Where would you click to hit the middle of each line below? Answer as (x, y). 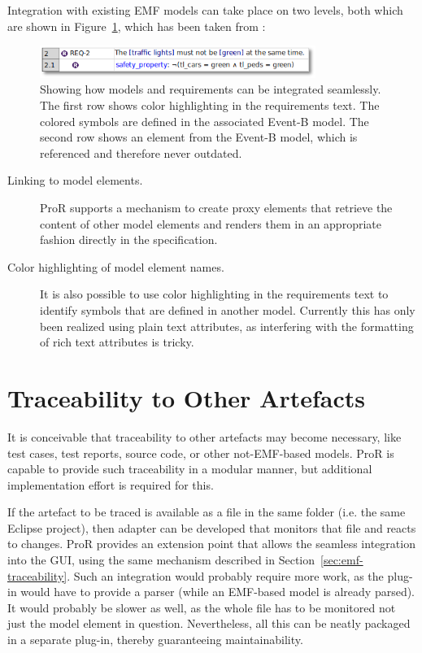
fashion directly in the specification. (129, 239)
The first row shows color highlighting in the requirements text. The (210, 105)
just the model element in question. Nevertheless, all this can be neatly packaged (209, 623)
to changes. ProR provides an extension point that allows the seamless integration (211, 544)
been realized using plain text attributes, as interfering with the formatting (227, 326)
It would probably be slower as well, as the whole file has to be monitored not (202, 607)
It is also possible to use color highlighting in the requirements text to (214, 294)
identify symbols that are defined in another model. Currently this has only (228, 310)
